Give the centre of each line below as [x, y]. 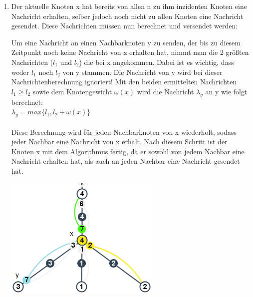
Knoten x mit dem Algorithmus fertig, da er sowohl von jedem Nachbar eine [128, 151]
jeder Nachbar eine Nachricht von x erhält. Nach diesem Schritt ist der [119, 142]
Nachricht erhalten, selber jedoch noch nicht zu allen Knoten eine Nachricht [127, 16]
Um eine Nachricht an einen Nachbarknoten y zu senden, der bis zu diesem [126, 42]
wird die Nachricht [165, 91]
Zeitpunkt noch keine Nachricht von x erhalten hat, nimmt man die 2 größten [130, 52]
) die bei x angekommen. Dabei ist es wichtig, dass [156, 62]
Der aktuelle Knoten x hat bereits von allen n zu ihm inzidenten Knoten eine [129, 6]
